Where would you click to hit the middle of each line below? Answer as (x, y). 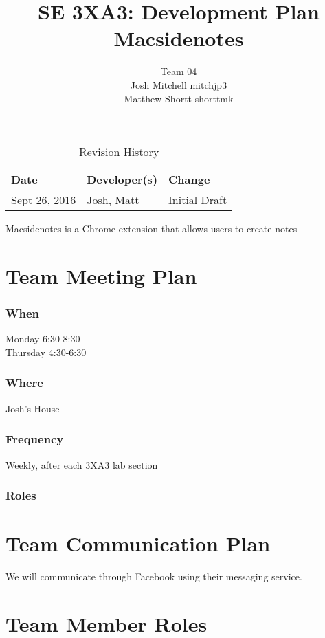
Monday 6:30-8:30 (43, 339)
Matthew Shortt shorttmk (179, 98)
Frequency (35, 439)
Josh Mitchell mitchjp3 (179, 84)
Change (189, 179)
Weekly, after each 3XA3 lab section (82, 464)
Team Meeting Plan (101, 275)
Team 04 (179, 71)
